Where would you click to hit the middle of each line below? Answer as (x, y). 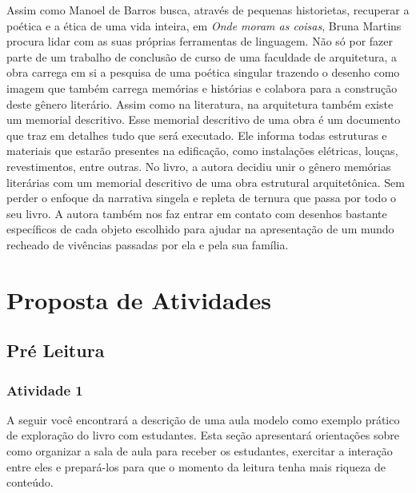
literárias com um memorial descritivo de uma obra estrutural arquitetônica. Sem (206, 182)
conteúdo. (30, 482)
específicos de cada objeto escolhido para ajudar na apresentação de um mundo (200, 229)
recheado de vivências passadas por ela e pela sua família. (148, 244)
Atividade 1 (45, 390)
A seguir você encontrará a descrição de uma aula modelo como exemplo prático (203, 419)
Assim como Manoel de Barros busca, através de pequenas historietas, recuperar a (208, 10)
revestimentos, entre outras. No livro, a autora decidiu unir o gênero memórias (199, 166)
